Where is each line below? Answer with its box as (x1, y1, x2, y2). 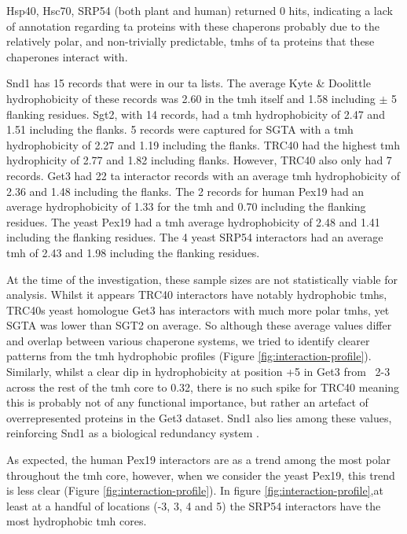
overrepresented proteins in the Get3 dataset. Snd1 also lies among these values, (6, 409, 392, 425)
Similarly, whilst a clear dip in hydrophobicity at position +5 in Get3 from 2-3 (6, 363, 390, 380)
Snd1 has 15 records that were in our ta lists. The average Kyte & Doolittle (6, 75, 371, 91)
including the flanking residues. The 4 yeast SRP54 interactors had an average (6, 229, 383, 245)
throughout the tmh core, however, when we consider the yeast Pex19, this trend (6, 466, 395, 483)
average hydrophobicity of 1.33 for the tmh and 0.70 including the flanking (6, 198, 366, 215)
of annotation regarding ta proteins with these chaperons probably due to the (6, 17, 379, 34)
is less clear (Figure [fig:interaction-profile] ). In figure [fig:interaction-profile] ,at (6, 482, 383, 499)
